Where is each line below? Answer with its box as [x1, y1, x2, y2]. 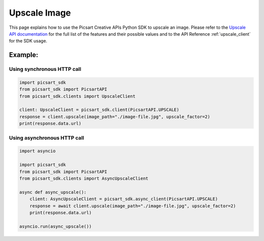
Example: [9, 51, 39, 59]
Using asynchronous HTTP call [9, 134, 84, 141]
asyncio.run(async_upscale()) [19, 223, 92, 229]
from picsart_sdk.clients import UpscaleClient [19, 93, 135, 99]
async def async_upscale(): [19, 189, 87, 195]
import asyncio [19, 148, 56, 154]
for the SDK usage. [9, 38, 47, 44]
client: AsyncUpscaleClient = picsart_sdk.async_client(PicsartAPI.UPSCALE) [29, 196, 218, 202]
